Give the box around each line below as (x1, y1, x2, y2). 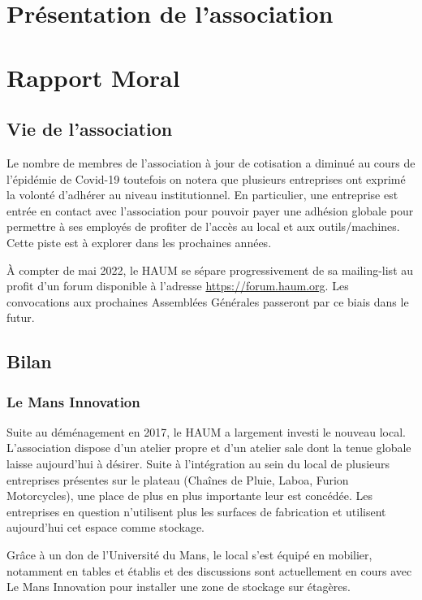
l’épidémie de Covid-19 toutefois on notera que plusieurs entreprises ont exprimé (6, 170, 406, 187)
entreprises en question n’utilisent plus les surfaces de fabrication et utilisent (6, 502, 386, 520)
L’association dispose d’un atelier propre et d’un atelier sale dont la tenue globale (6, 439, 411, 456)
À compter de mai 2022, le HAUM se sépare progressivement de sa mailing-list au (6, 261, 414, 278)
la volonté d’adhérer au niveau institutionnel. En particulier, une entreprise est (6, 186, 398, 203)
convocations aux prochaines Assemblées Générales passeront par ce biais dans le (6, 293, 409, 310)
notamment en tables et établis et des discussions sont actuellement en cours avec (6, 562, 412, 579)
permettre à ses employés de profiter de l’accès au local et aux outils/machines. (6, 218, 400, 235)
